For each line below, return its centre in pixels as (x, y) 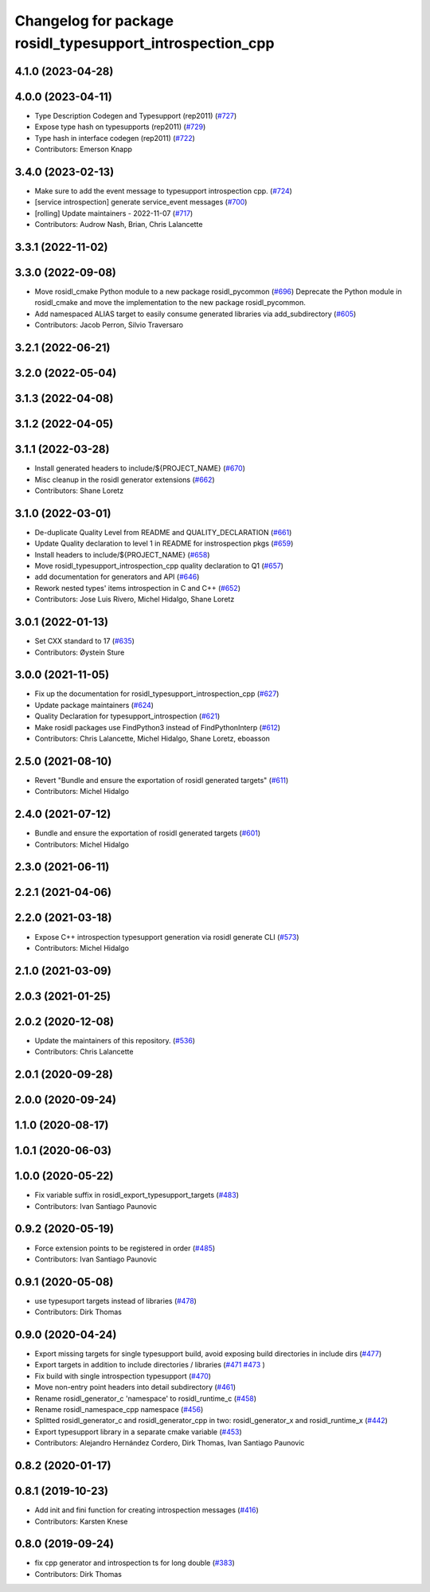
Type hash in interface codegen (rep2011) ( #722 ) (115, 138)
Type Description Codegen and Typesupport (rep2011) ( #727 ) (136, 115)
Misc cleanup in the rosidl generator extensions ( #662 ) (125, 479)
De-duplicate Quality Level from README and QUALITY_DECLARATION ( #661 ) (163, 532)
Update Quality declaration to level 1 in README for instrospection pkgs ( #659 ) (164, 544)
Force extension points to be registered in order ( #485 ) (125, 1248)
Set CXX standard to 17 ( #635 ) (85, 641)
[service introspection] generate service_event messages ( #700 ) (141, 202)
